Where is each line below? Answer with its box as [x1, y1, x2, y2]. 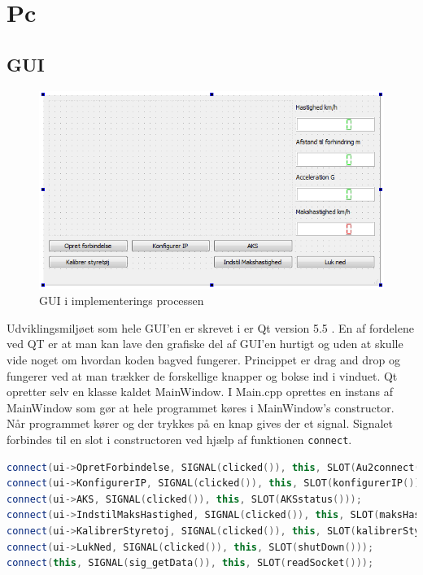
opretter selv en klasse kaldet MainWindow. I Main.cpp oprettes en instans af [7, 383, 394, 400]
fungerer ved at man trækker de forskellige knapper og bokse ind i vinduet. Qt [7, 367, 398, 384]
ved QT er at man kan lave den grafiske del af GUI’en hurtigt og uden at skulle [7, 335, 403, 352]
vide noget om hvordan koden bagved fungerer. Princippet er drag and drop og [7, 351, 400, 368]
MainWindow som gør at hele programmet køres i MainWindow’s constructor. [7, 399, 395, 416]
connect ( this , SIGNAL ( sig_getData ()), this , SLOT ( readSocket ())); [7, 557, 374, 569]
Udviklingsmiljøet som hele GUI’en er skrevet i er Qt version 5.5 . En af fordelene [7, 319, 414, 336]
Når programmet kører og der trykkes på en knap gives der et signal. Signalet [7, 415, 393, 432]
